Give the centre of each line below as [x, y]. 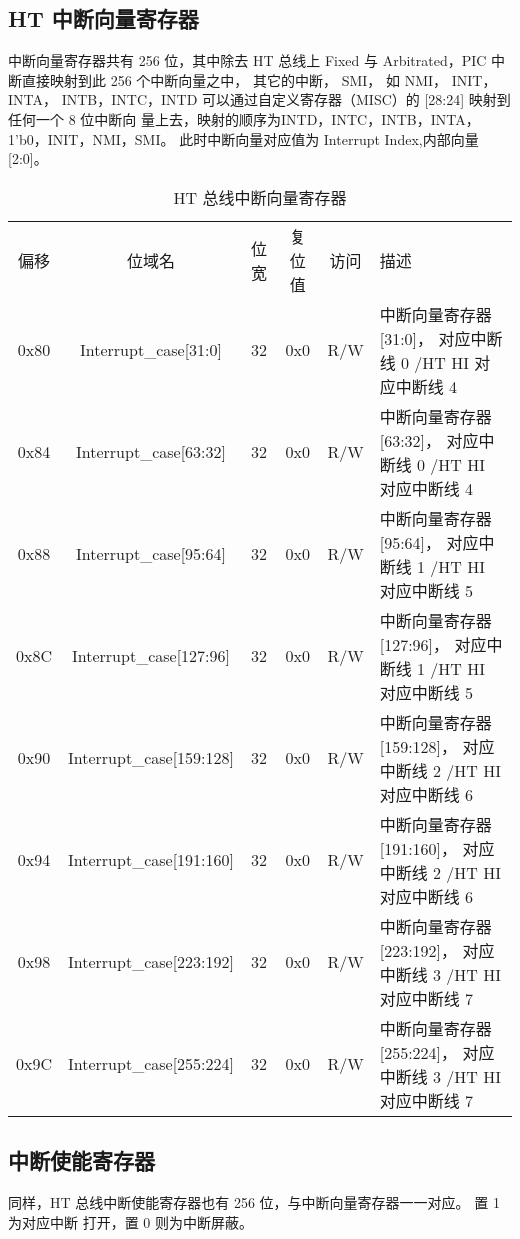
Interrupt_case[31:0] [151, 350]
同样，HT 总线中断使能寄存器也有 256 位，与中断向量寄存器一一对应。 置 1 [254, 1201]
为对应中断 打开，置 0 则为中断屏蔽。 [130, 1221]
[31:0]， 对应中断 [441, 338]
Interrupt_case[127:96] [151, 656]
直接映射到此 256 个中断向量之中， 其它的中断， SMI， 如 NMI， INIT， [259, 79]
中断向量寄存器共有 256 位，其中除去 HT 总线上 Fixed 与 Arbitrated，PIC [247, 60]
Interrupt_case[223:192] [151, 962]
